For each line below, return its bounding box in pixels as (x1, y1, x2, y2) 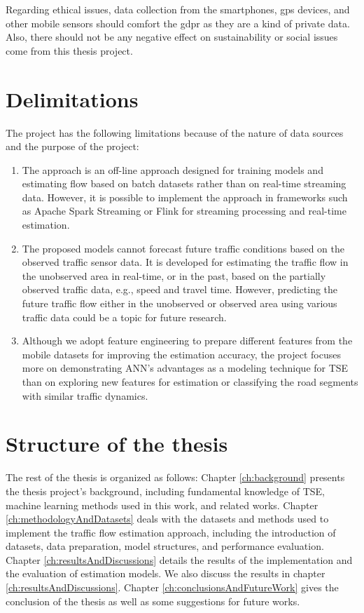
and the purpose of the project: (6, 139, 139, 154)
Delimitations (6, 84, 139, 113)
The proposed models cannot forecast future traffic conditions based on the (22, 241, 345, 255)
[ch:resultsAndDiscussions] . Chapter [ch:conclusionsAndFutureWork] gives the (6, 580, 339, 595)
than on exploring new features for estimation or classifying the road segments (22, 375, 358, 389)
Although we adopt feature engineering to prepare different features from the (22, 333, 353, 348)
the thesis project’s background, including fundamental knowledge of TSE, (6, 483, 325, 498)
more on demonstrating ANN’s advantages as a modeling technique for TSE (22, 361, 349, 375)
